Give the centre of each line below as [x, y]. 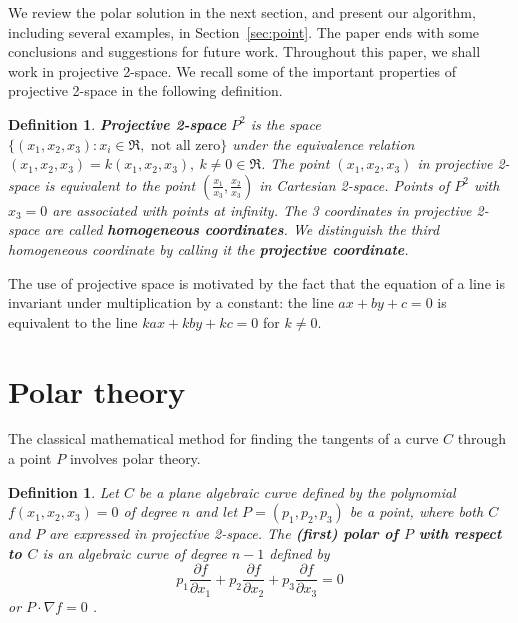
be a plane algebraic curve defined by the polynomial [297, 491]
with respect [460, 533]
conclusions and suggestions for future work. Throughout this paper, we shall [244, 51]
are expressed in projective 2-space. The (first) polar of [224, 533]
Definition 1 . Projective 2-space [117, 123]
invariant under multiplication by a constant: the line [171, 302]
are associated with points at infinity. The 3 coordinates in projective [262, 209]
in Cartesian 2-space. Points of [354, 184]
